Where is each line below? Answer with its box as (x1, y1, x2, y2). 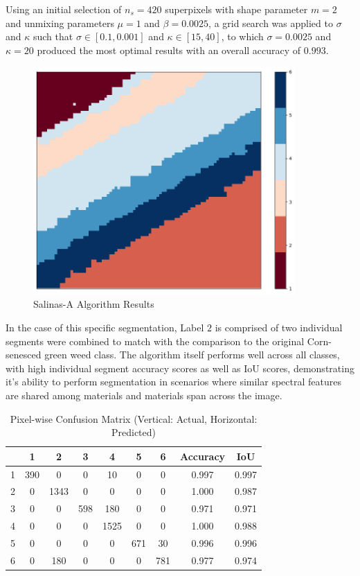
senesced (6, 347, 42, 362)
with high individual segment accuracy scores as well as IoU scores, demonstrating (6, 360, 354, 375)
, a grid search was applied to (208, 15, 333, 30)
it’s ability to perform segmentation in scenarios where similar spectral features (6, 374, 341, 389)
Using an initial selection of (6, 2, 122, 16)
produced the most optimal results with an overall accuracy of (37, 42, 301, 57)
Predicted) (111, 425, 156, 439)
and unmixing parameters (6, 15, 114, 30)
